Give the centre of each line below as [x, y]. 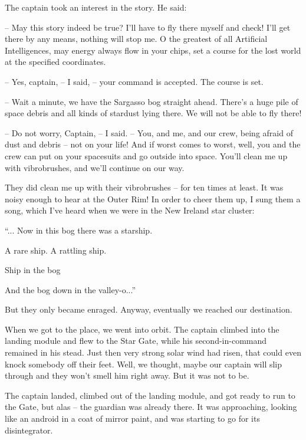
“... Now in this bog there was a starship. [79, 230]
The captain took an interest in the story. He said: [96, 7]
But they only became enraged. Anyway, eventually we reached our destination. [149, 309]
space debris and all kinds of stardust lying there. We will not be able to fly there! [153, 113]
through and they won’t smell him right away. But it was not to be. [127, 375]
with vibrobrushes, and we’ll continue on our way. [95, 167]
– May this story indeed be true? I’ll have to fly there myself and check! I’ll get [148, 27]
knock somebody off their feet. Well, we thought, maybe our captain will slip [144, 364]
